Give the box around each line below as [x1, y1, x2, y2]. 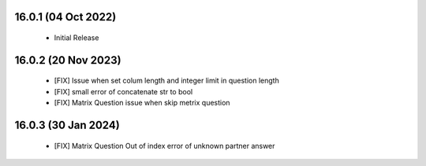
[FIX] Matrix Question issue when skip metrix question [54, 98, 230, 108]
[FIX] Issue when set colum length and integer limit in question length [54, 76, 279, 86]
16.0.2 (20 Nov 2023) [14, 53, 121, 67]
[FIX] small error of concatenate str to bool [54, 87, 193, 96]
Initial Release [54, 33, 99, 42]
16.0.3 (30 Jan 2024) [14, 119, 120, 132]
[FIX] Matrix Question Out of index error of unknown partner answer [54, 141, 275, 150]
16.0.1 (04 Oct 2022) [14, 10, 117, 24]
